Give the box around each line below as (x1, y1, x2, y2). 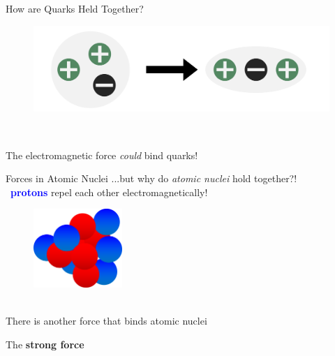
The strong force (6, 337, 84, 352)
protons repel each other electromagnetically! (10, 184, 208, 199)
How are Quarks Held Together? (6, 1, 144, 15)
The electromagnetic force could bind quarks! (6, 147, 198, 162)
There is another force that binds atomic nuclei (6, 313, 207, 328)
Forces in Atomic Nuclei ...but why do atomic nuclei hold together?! (6, 171, 297, 186)
